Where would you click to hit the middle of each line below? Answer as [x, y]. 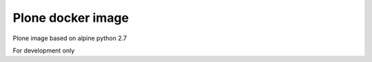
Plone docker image [71, 18]
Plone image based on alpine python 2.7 [70, 38]
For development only [44, 50]
